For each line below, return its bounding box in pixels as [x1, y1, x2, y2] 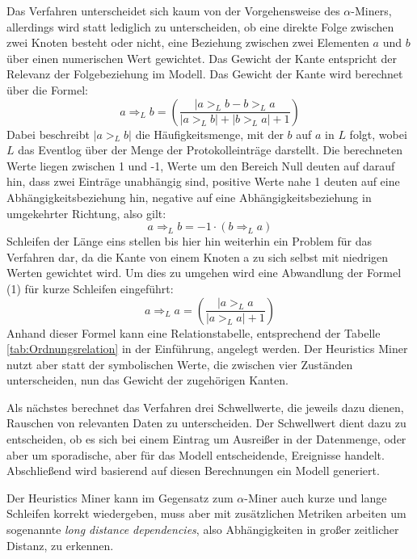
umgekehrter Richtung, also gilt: [6, 204, 166, 221]
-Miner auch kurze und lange [244, 489, 387, 506]
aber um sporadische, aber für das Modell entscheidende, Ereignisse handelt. [6, 446, 385, 463]
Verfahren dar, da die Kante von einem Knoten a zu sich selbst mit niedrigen [6, 248, 389, 265]
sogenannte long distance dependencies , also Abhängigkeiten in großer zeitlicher [6, 521, 399, 538]
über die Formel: [6, 81, 89, 98]
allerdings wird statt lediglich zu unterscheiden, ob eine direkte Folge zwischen [6, 18, 394, 35]
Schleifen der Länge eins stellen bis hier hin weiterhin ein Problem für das [6, 233, 373, 250]
